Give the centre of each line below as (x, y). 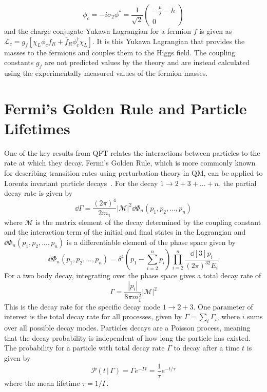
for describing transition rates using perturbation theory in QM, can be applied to (133, 173)
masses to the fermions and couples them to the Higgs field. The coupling (120, 52)
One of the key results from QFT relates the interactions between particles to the (132, 152)
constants (19, 62)
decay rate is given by (39, 193)
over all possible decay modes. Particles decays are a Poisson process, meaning (127, 328)
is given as (216, 31)
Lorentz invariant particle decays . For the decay (81, 183)
